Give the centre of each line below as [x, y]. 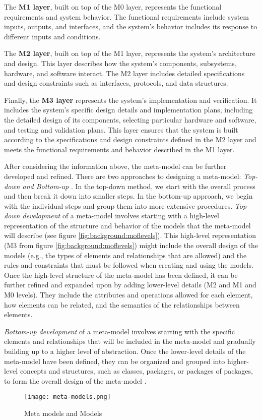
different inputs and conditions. [52, 36]
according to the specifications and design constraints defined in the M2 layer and [130, 139]
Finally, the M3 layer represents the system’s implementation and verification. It [130, 100]
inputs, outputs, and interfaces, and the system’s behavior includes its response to [131, 26]
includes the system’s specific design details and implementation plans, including [128, 110]
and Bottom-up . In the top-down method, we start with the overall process [139, 186]
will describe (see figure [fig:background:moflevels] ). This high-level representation [130, 235]
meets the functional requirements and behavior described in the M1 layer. [119, 149]
